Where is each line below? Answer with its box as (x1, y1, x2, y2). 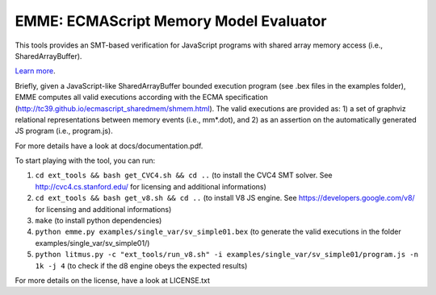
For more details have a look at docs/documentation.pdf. (15, 141, 203, 151)
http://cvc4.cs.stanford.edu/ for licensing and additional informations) (35, 181, 266, 191)
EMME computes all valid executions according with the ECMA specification (15, 93, 268, 102)
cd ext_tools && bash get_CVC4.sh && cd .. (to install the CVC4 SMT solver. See (35, 170, 333, 181)
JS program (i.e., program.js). (15, 126, 113, 136)
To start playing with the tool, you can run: (15, 156, 156, 165)
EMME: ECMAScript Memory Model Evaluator (15, 12, 327, 30)
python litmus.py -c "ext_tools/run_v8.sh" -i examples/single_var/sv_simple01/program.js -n (35, 250, 419, 260)
